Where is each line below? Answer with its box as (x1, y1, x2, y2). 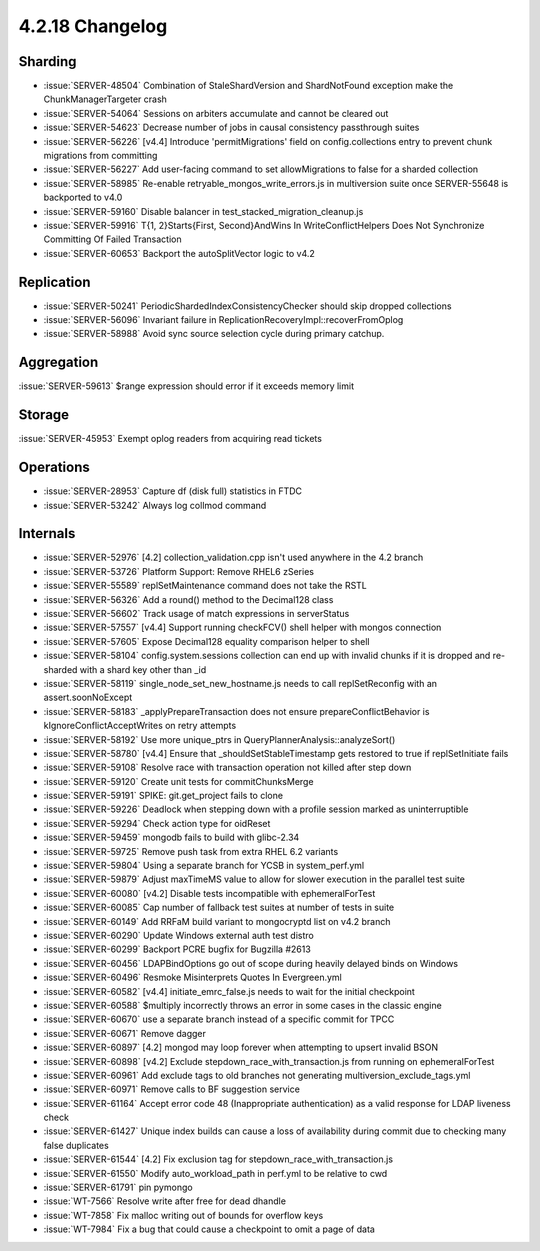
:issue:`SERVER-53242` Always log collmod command (43, 499, 267, 511)
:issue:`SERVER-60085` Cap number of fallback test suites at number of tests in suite (43, 901, 395, 914)
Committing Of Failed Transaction (43, 233, 182, 245)
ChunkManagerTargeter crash (43, 93, 167, 105)
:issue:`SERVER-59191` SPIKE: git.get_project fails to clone (43, 790, 284, 802)
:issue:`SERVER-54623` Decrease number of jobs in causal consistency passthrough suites (43, 121, 420, 134)
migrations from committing (43, 150, 158, 162)
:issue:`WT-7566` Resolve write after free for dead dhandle (43, 1195, 287, 1207)
